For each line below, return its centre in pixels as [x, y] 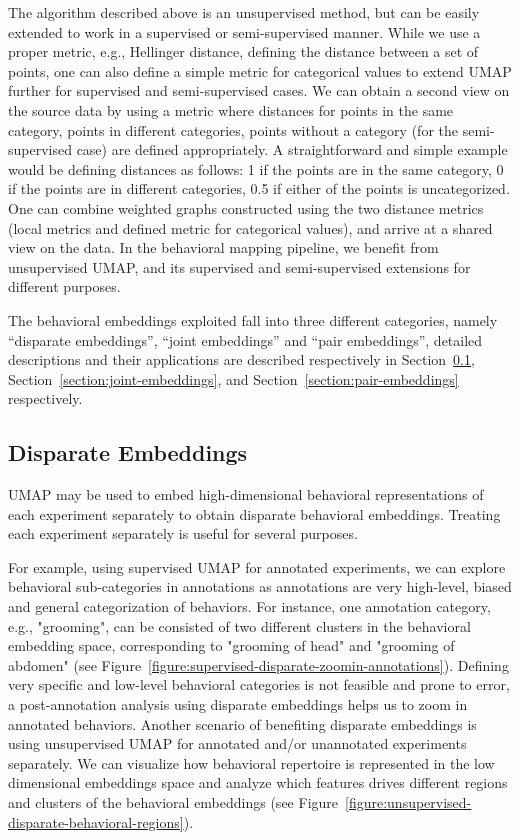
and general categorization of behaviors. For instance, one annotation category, [249, 606]
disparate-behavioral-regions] [96, 821]
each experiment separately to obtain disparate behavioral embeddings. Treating [254, 513]
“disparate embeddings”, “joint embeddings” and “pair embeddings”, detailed [245, 339]
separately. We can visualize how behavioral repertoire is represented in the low [251, 762]
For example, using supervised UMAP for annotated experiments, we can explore [257, 566]
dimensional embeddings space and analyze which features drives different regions [258, 782]
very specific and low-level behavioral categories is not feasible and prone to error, [259, 684]
